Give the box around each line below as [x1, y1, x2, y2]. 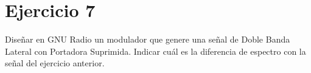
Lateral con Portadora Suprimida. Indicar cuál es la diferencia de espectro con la [5, 44, 306, 57]
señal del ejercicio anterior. [5, 57, 105, 69]
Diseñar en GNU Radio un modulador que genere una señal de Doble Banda [5, 33, 290, 46]
